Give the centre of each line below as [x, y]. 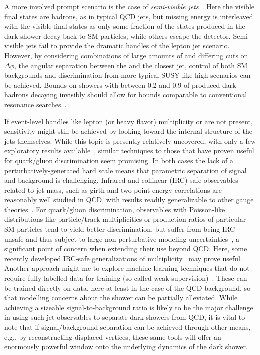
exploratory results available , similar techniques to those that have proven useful [129, 151]
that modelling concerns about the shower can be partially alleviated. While [121, 298]
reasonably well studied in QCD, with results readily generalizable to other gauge [129, 200]
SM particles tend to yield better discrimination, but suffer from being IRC [120, 229]
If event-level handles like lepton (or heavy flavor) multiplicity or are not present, [129, 121]
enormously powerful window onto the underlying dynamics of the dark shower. [126, 347]
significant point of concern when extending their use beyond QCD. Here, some [126, 249]
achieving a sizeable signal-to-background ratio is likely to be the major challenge [129, 307]
